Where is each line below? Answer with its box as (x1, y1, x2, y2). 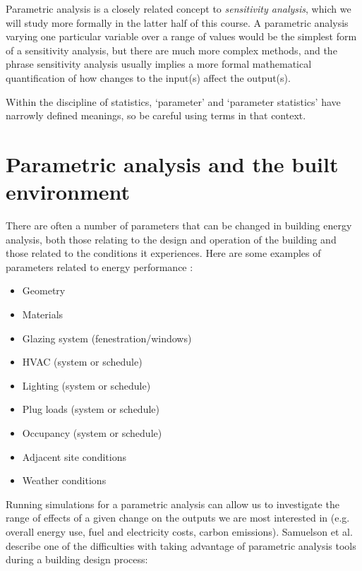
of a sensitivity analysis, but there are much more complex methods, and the (6, 42, 337, 57)
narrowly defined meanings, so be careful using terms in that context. (6, 108, 306, 123)
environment (6, 177, 131, 206)
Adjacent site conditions (22, 449, 126, 464)
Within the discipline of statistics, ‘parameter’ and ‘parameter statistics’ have (6, 94, 341, 109)
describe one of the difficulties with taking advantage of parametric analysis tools (6, 538, 356, 553)
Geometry (22, 283, 66, 298)
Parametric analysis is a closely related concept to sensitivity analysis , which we (6, 1, 351, 16)
